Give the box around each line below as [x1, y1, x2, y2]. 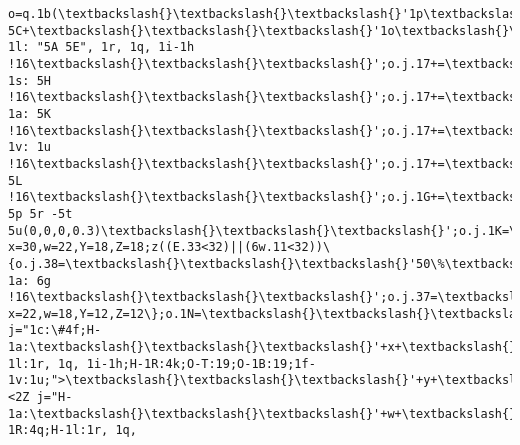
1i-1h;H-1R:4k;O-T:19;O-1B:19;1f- [86, 356, 316, 371]
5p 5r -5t [8, 206, 73, 221]
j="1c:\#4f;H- [8, 323, 102, 338]
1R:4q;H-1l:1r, [8, 423, 109, 438]
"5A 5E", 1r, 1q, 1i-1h [36, 40, 195, 55]
